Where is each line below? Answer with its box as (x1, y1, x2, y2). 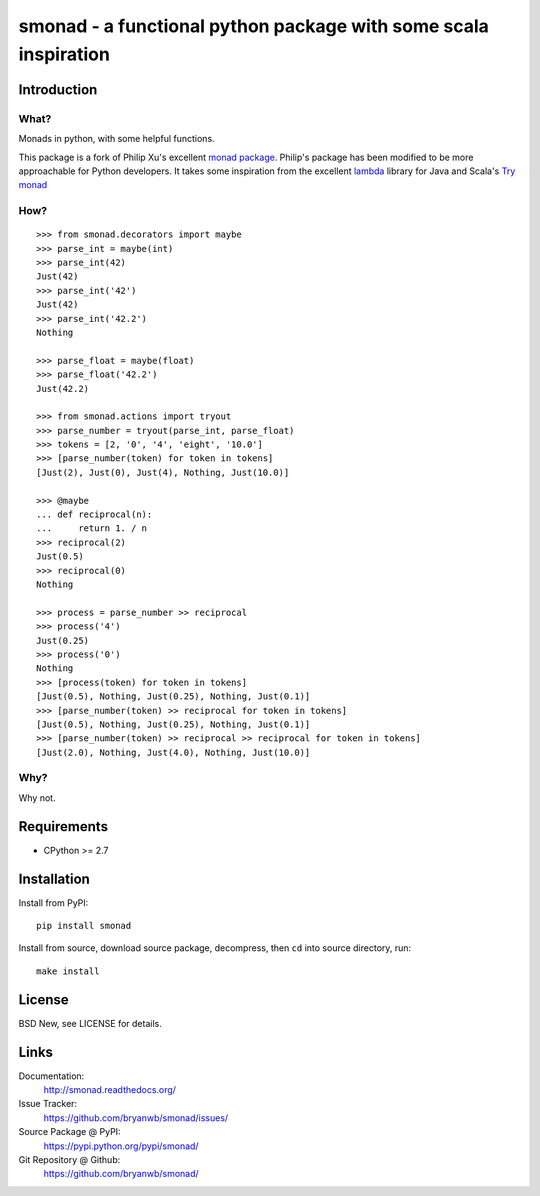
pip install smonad (36, 920, 132, 932)
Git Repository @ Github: (18, 1153, 121, 1165)
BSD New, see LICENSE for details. (18, 1017, 162, 1029)
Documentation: (18, 1070, 85, 1082)
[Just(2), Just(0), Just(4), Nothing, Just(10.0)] (36, 466, 290, 478)
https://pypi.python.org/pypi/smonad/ (43, 1140, 199, 1152)
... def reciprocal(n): (36, 509, 153, 520)
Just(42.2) (36, 383, 90, 394)
